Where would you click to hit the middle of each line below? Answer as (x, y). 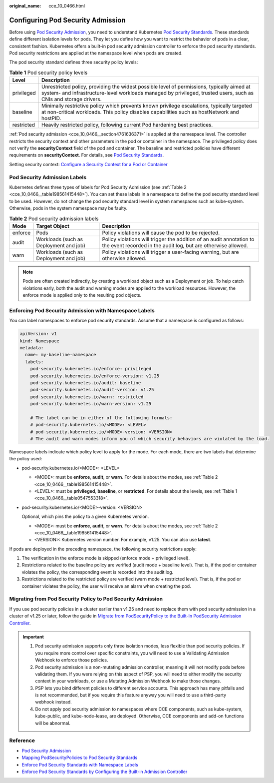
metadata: (32, 347)
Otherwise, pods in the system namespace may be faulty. (68, 208)
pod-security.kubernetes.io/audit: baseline (86, 382)
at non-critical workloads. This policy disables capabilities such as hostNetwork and (140, 112)
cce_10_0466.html (67, 6)
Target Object (53, 226)
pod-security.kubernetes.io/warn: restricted (87, 397)
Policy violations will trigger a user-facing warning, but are (170, 252)
